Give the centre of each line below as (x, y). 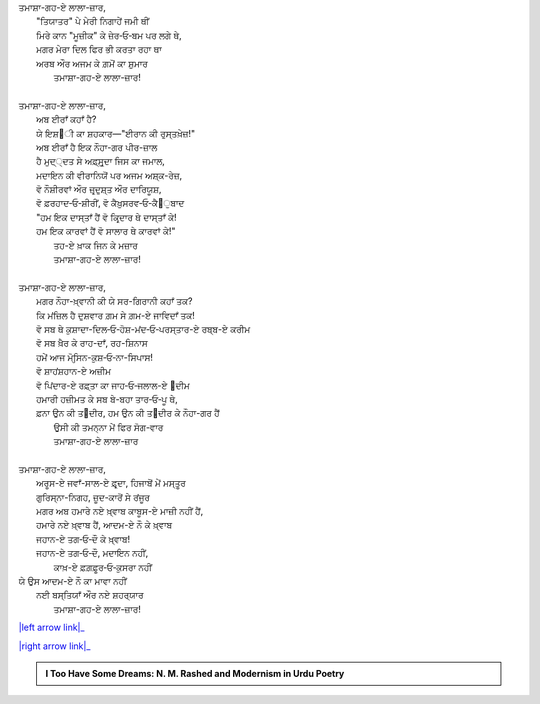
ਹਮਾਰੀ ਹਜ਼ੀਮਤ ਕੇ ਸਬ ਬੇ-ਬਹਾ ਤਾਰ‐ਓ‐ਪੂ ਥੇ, (107, 399)
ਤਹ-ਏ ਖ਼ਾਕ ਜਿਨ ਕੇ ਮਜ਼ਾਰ (96, 245)
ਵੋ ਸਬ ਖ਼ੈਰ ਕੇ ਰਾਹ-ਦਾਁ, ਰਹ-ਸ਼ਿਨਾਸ (92, 343)
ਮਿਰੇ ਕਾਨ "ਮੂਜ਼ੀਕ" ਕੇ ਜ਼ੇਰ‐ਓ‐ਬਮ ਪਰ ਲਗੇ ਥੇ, (109, 35)
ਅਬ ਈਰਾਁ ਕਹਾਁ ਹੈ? (66, 119)
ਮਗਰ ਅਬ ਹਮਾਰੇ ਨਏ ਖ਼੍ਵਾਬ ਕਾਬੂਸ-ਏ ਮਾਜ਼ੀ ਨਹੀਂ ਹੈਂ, (120, 511)
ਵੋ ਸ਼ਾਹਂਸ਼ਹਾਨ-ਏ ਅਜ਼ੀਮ (74, 371)
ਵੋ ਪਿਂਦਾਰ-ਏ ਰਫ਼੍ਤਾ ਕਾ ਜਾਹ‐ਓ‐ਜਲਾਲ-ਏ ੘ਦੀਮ (113, 385)
